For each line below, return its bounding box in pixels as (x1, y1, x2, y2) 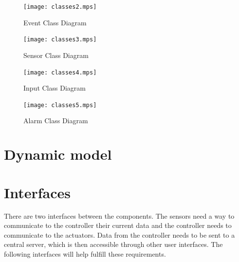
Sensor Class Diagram (23, 50, 89, 60)
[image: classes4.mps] (23, 69, 97, 76)
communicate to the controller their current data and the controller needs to (4, 220, 232, 230)
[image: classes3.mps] (23, 36, 97, 43)
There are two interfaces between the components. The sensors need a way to (4, 210, 235, 221)
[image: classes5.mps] (23, 101, 97, 109)
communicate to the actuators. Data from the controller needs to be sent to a (4, 229, 235, 240)
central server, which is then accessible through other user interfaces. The (4, 239, 223, 249)
